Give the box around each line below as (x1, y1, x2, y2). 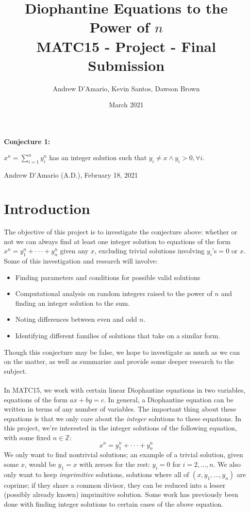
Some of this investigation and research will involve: (4, 255, 158, 265)
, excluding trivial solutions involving (94, 246, 205, 256)
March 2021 (109, 99, 144, 110)
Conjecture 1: (4, 136, 50, 146)
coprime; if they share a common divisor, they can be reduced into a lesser (4, 479, 226, 490)
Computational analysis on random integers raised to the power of (15, 288, 213, 298)
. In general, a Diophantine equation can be (104, 394, 233, 404)
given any (60, 246, 89, 256)
